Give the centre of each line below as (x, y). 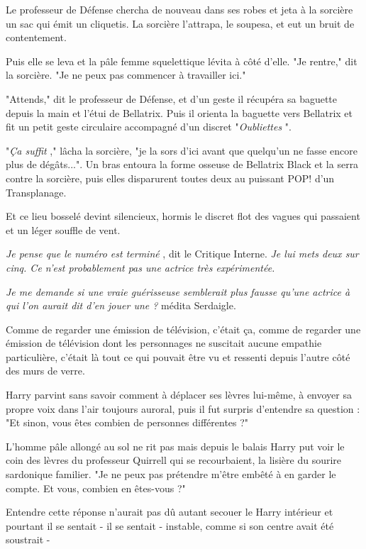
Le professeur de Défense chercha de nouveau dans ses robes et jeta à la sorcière (179, 9)
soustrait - (28, 539)
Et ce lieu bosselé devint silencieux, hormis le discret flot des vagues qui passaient (183, 216)
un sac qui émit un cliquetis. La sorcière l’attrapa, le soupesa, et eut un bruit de (180, 23)
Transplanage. (36, 192)
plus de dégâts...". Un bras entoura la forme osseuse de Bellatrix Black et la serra (182, 164)
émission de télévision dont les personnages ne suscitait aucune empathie (164, 343)
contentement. (36, 37)
